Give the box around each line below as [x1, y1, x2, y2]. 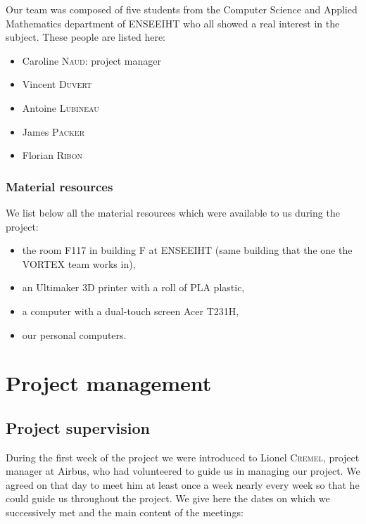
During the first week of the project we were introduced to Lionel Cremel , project [6, 449, 360, 464]
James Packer [22, 124, 84, 139]
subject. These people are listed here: [6, 30, 166, 44]
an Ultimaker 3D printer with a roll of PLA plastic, [22, 280, 245, 295]
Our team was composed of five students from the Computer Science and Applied [6, 2, 358, 16]
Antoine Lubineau [22, 100, 99, 115]
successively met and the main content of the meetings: [6, 505, 244, 520]
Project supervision [6, 416, 151, 438]
